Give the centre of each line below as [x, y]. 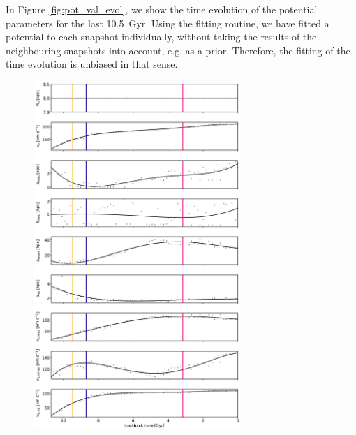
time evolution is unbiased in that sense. [92, 64]
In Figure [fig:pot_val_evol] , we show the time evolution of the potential [162, 9]
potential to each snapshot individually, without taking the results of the [161, 37]
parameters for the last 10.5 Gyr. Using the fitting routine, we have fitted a [168, 23]
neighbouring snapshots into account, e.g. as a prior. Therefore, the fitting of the [178, 50]
